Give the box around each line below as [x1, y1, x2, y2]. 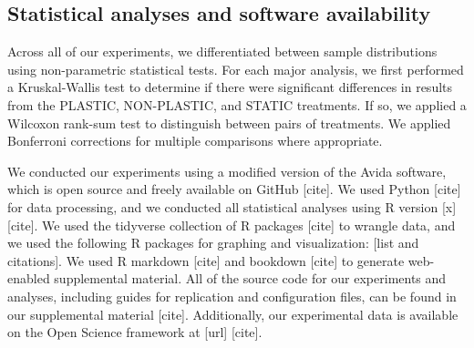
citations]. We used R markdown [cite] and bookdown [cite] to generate [7, 251, 405, 270]
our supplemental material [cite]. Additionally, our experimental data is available [7, 304, 459, 323]
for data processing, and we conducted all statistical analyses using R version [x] [7, 197, 457, 216]
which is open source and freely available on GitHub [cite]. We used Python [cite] [7, 179, 461, 199]
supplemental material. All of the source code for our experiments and [54, 269, 447, 288]
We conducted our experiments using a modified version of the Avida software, [7, 161, 447, 180]
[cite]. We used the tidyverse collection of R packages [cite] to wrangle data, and [7, 215, 456, 234]
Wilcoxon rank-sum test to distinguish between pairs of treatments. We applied [7, 113, 451, 132]
